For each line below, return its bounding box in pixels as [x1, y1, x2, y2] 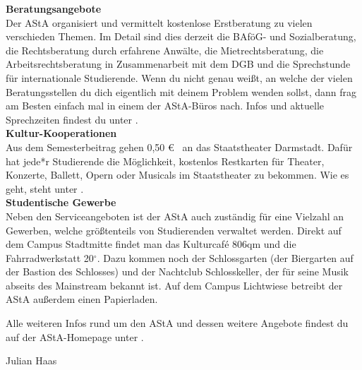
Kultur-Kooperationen [6, 126, 117, 141]
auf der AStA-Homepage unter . [6, 329, 144, 344]
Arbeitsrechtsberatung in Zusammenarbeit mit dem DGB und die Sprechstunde [6, 56, 351, 71]
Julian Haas [6, 353, 57, 368]
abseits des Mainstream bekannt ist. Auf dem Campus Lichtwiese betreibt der [6, 277, 343, 292]
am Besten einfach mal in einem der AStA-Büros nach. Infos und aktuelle [6, 98, 325, 113]
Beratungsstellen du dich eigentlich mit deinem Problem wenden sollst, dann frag [6, 84, 357, 99]
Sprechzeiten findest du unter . [6, 112, 138, 126]
